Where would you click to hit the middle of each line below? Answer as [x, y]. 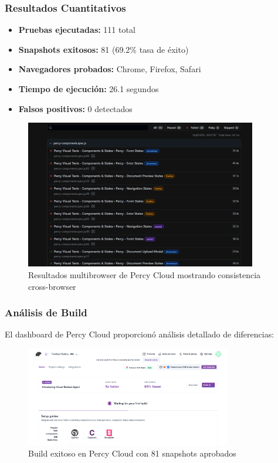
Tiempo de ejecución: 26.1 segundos [89, 89]
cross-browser [52, 286]
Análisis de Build [46, 312]
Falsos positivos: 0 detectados [75, 108]
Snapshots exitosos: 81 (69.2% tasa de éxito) [104, 49]
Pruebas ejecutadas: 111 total [77, 30]
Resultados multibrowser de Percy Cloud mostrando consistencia [145, 274]
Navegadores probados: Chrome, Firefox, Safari [110, 69]
